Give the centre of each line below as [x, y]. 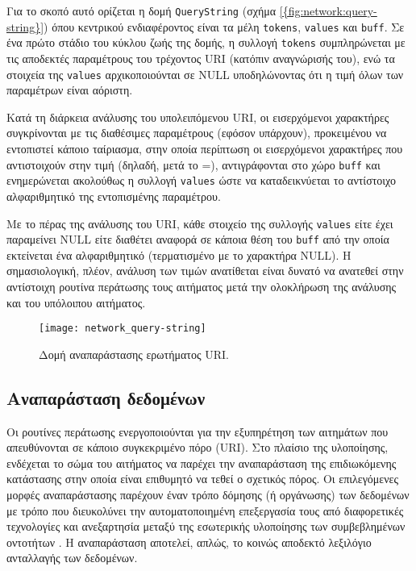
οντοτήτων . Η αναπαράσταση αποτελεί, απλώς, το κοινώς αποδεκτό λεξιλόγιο [189, 542]
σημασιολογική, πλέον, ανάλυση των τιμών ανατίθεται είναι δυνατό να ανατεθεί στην [205, 271]
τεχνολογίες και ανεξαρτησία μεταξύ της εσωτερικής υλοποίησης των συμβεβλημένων [206, 526]
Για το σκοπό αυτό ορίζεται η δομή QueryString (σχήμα [141, 10]
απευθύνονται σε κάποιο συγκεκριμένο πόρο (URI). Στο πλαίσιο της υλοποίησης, [198, 447]
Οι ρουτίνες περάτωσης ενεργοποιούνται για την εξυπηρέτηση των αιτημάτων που [198, 431]
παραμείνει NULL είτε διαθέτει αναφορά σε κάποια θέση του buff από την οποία [198, 239]
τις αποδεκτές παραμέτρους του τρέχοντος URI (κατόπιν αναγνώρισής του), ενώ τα [201, 58]
